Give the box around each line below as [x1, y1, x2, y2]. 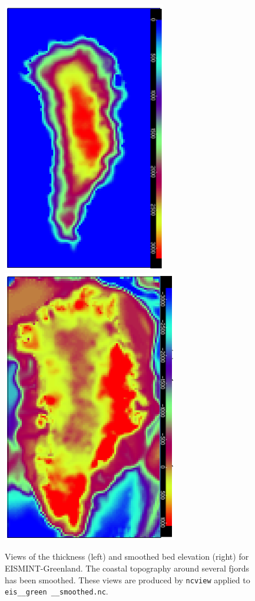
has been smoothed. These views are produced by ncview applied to [5, 573, 250, 586]
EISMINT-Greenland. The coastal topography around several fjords [5, 562, 249, 574]
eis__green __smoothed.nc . [5, 585, 108, 597]
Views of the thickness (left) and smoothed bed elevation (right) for [5, 550, 249, 563]
